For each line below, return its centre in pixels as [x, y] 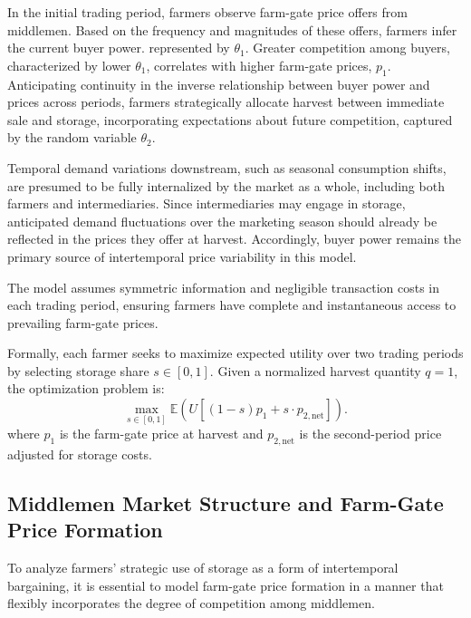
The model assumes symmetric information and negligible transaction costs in [224, 287]
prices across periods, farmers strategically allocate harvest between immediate [226, 102]
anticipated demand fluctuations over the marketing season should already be [222, 221]
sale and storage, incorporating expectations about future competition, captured [230, 119]
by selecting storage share [78, 370]
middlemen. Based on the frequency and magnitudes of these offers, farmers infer [232, 29]
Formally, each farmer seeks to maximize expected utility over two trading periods [235, 353]
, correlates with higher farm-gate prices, [259, 65]
